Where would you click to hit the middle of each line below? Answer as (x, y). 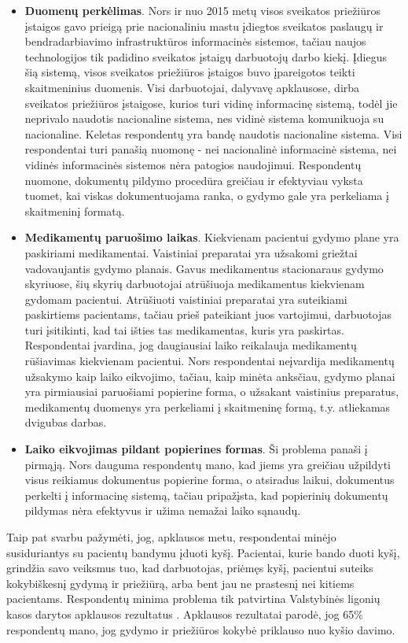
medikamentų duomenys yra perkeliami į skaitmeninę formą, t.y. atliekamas (208, 406)
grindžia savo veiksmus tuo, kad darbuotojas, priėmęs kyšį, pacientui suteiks (190, 568)
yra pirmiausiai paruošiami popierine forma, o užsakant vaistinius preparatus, (212, 392)
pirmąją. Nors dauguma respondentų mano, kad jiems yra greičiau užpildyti (208, 464)
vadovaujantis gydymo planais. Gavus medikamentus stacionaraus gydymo (204, 268)
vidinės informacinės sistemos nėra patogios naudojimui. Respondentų (193, 164)
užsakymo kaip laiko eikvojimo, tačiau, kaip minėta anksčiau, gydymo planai (210, 376)
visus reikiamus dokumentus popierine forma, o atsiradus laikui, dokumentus (210, 480)
